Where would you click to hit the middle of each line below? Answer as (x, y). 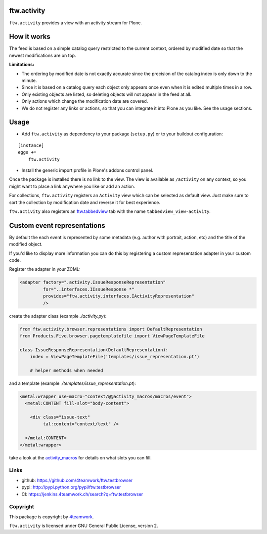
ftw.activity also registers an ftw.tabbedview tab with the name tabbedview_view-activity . (110, 211)
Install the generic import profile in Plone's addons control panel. (87, 170)
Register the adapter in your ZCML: (45, 269)
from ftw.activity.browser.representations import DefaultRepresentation (111, 329)
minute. (29, 80)
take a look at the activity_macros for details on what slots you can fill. (80, 457)
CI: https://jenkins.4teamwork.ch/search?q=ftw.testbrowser (82, 494)
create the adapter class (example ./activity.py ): (58, 316)
